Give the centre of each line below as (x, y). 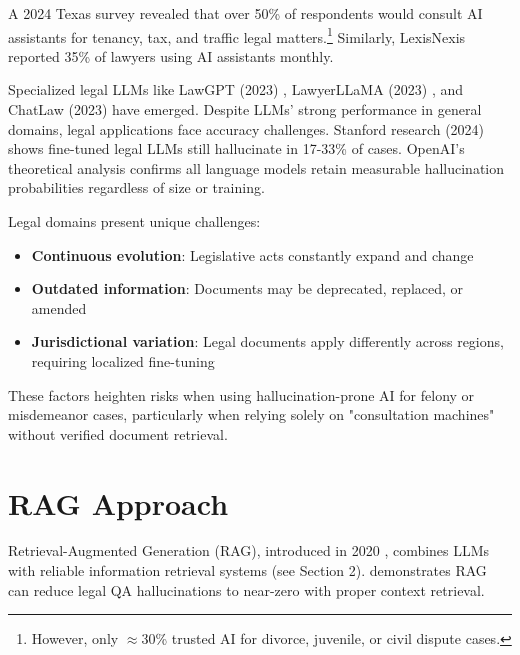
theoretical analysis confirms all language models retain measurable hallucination (256, 167)
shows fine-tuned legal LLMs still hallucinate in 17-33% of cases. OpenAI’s (236, 148)
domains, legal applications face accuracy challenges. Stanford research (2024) (246, 128)
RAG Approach (118, 502)
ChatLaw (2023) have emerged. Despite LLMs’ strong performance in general (245, 109)
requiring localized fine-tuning (123, 360)
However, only (75, 638)
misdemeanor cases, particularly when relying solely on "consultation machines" (251, 414)
